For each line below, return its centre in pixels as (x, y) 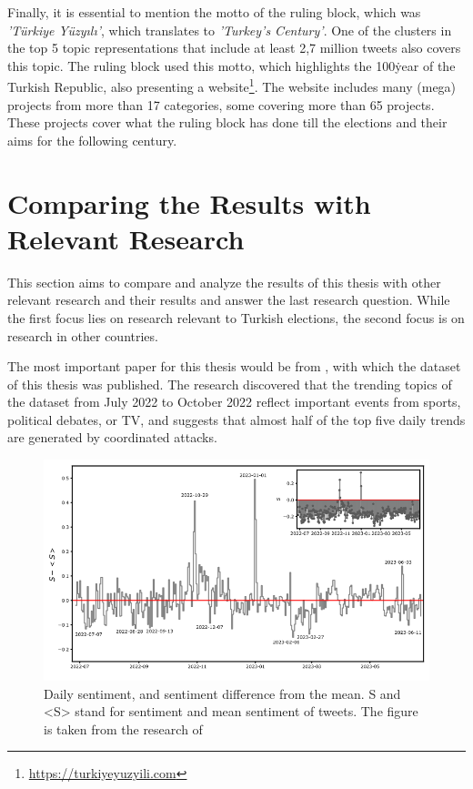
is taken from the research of (123, 728)
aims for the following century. (92, 140)
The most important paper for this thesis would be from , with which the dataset (234, 366)
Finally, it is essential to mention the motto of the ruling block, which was (214, 12)
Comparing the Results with (189, 202)
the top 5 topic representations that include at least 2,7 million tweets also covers (234, 48)
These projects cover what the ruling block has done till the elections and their (227, 122)
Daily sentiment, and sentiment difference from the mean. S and (222, 693)
